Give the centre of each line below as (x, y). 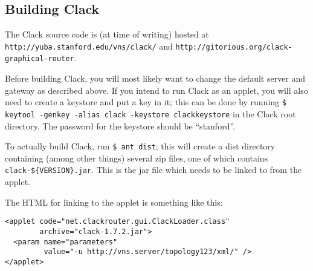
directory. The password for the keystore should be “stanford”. (120, 126)
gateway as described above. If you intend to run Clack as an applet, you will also (156, 90)
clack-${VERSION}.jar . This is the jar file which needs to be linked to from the (153, 170)
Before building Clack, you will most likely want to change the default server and (155, 78)
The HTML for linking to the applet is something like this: (114, 202)
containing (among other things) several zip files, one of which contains (137, 158)
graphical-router (40, 59)
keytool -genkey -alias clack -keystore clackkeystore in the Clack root (150, 113)
